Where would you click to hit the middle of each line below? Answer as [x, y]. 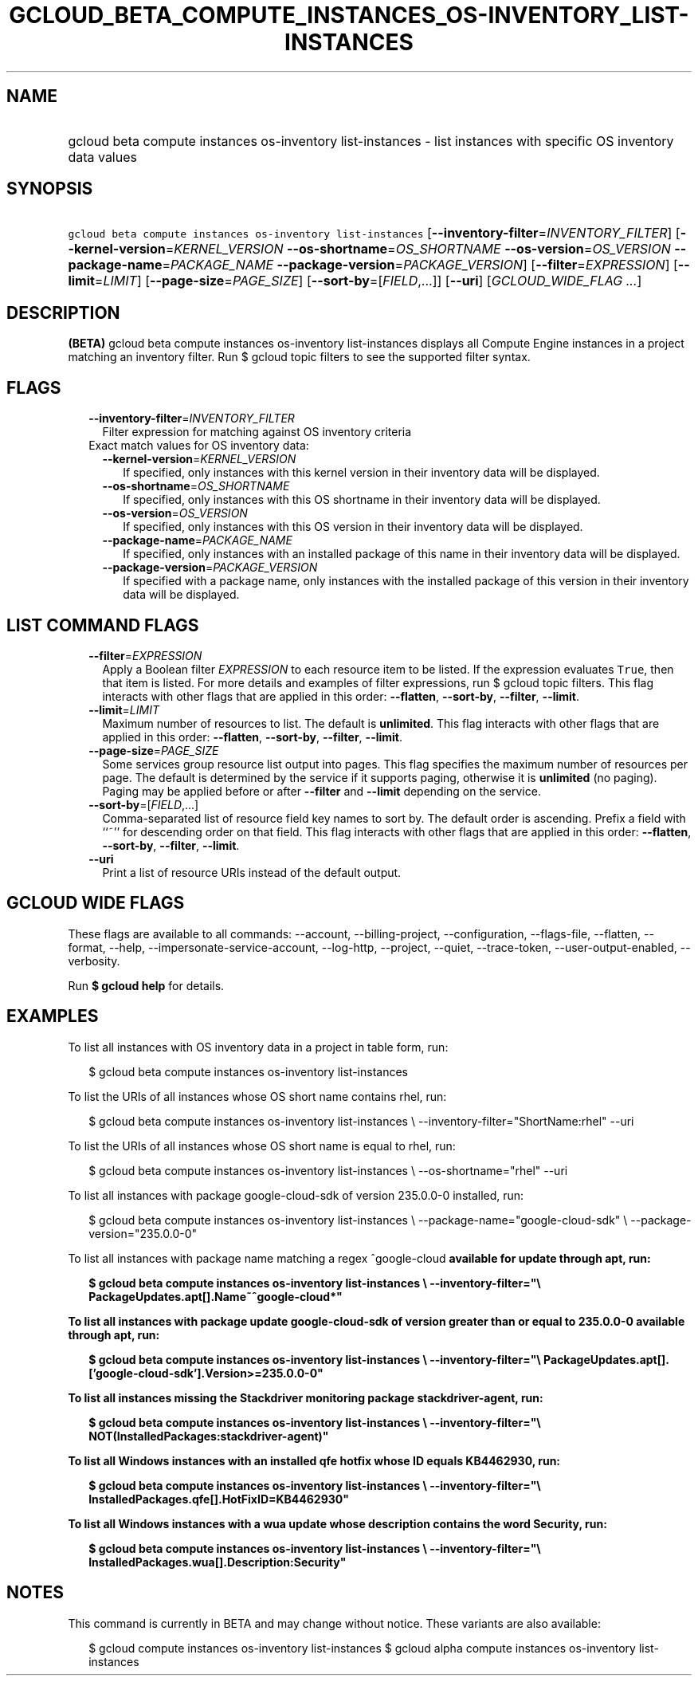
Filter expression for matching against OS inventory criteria [257, 432]
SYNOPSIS [50, 189]
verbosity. [94, 961]
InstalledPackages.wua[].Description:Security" [218, 1562]
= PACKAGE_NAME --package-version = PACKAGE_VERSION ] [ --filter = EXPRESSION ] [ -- [426, 265]
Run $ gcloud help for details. [146, 985]
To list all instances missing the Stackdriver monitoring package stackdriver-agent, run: [306, 1397]
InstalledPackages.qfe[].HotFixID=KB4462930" [219, 1499]
